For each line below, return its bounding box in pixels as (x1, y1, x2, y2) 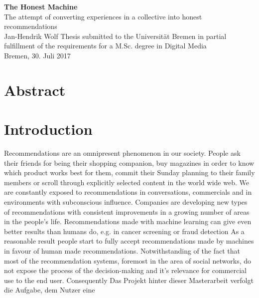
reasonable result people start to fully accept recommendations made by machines (4, 236, 254, 246)
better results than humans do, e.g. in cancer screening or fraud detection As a (4, 226, 245, 236)
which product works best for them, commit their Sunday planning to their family (4, 167, 255, 178)
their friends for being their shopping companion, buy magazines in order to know (4, 157, 255, 168)
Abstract (4, 79, 66, 100)
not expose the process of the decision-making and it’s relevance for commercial (4, 265, 247, 276)
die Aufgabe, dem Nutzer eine (4, 285, 95, 295)
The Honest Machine (4, 1, 78, 11)
